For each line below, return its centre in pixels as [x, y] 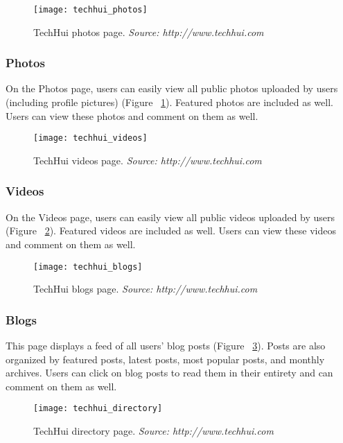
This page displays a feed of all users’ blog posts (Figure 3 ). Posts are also [166, 345]
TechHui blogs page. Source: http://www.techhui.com [146, 289]
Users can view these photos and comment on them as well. [132, 115]
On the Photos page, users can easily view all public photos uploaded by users [172, 88]
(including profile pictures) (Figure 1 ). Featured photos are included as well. [169, 102]
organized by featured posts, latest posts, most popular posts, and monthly [165, 359]
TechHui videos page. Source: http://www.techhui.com [148, 160]
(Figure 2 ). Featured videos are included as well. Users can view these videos [171, 231]
